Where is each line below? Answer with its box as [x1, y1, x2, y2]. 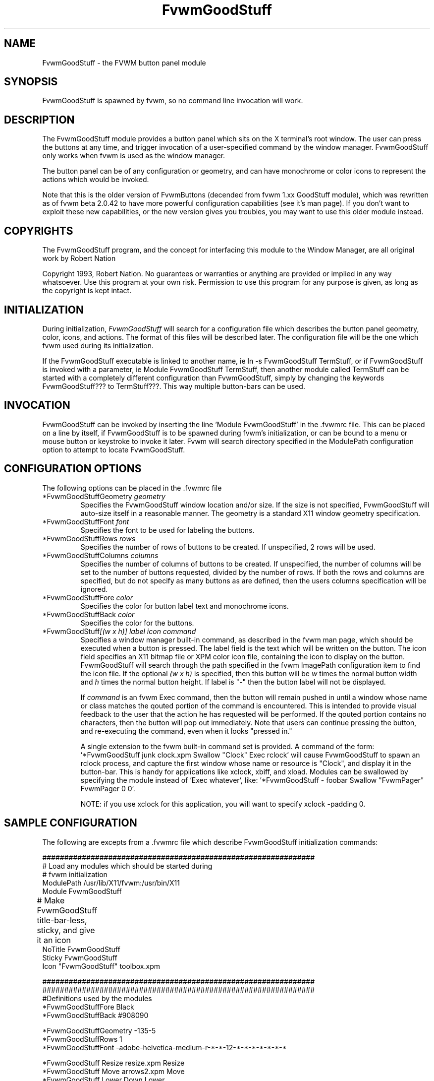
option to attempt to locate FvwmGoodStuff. [42, 445, 185, 454]
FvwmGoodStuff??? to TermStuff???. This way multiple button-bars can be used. [42, 382, 305, 390]
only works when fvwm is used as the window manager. [42, 151, 225, 160]
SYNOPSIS [4, 75, 58, 88]
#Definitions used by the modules [42, 994, 152, 1003]
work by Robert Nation [42, 254, 116, 263]
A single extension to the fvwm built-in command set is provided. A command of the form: [80, 742, 375, 751]
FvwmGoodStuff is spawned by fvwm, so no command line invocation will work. [42, 96, 303, 105]
